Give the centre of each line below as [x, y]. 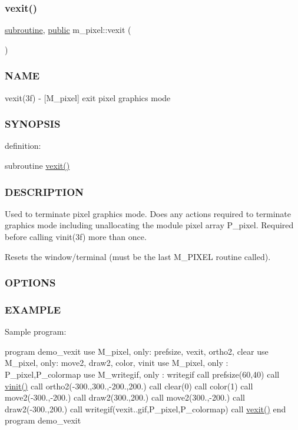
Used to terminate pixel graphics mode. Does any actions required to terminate [148, 213]
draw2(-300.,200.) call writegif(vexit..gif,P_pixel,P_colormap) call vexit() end [145, 409]
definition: [23, 146]
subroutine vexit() [37, 166]
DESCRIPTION [44, 191]
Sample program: [36, 331]
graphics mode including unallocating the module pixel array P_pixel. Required [149, 225]
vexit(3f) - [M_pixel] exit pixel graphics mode [88, 97]
